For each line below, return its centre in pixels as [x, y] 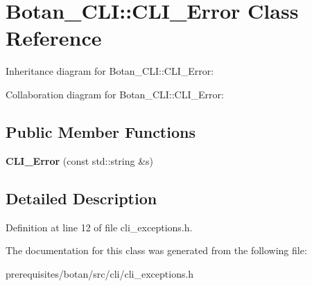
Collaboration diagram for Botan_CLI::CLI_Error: [115, 94]
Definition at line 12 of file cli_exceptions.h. [99, 227]
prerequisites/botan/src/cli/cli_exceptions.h [100, 273]
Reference [54, 38]
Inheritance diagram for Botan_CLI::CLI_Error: [110, 71]
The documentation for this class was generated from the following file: [156, 250]
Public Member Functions [101, 131]
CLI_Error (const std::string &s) [80, 160]
